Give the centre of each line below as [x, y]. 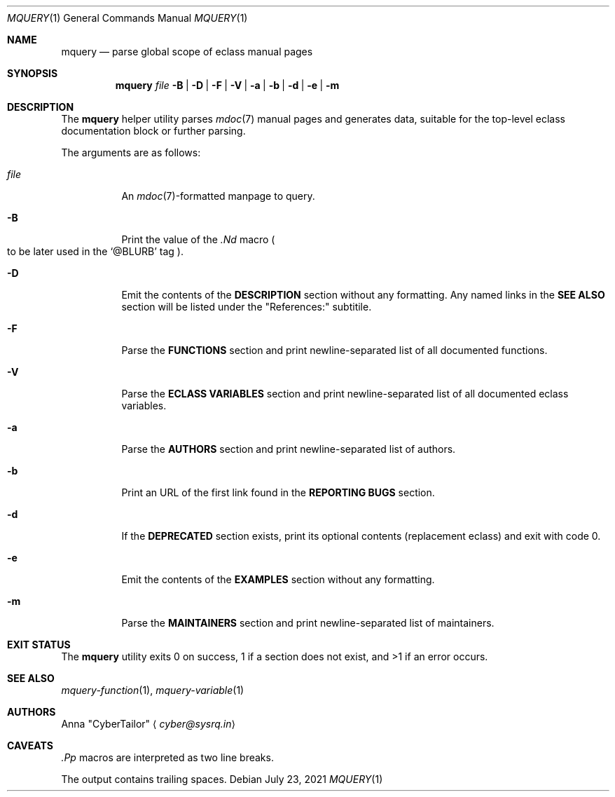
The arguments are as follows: [131, 152]
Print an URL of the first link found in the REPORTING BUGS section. [278, 492]
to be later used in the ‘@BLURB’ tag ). [96, 251]
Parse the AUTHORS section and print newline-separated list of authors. [289, 449]
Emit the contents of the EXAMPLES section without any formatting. [278, 579]
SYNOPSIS [33, 73]
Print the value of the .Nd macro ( [198, 239]
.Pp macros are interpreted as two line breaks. [167, 757]
